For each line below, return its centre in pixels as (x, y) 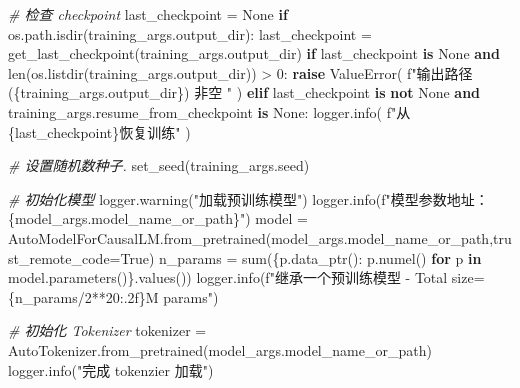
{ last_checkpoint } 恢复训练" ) (99, 131)
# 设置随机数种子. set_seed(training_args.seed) (159, 165)
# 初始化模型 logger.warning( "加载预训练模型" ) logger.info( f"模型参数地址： (248, 198)
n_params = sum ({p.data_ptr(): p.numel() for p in (320, 257)
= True (129, 257)
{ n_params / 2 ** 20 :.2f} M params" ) (113, 296)
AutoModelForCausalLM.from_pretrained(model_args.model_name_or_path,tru (260, 237)
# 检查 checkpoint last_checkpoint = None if (148, 14)
